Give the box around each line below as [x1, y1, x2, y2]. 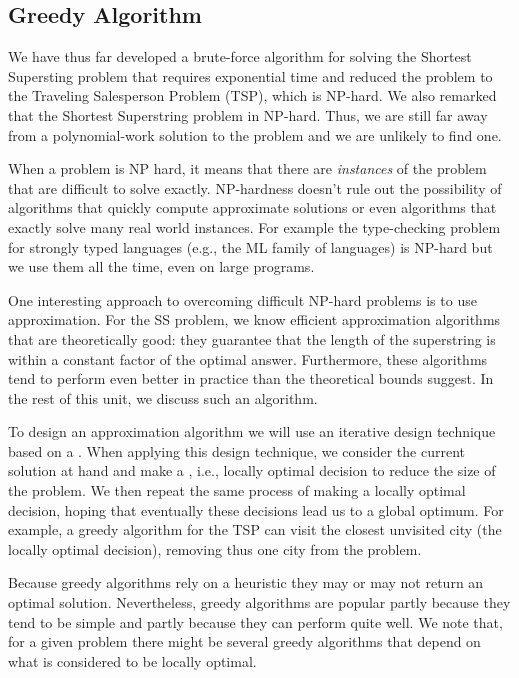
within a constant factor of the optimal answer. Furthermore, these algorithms [8, 348, 488, 369]
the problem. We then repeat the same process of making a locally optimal [8, 480, 466, 501]
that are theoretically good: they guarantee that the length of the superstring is [8, 328, 496, 349]
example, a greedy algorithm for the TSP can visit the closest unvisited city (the [8, 519, 502, 540]
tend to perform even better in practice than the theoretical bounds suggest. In [8, 368, 494, 389]
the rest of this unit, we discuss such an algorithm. [8, 387, 318, 408]
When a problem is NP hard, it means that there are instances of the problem [8, 158, 487, 179]
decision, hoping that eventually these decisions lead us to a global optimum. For [8, 499, 504, 520]
